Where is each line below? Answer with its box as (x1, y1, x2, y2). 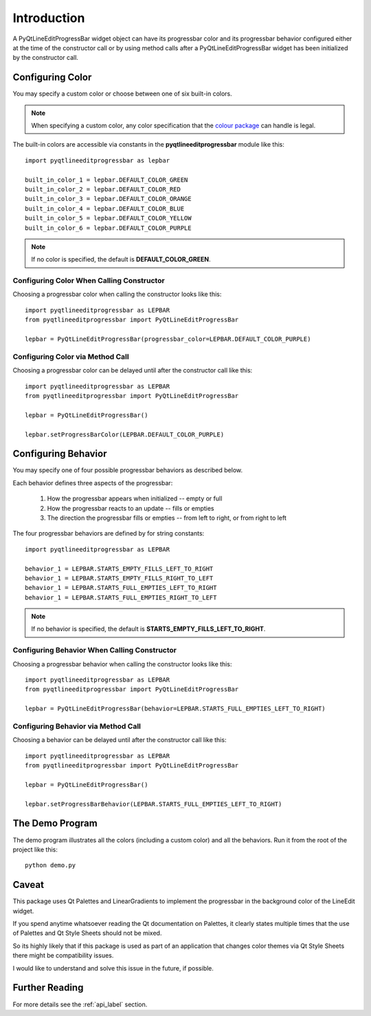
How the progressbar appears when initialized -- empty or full (47, 494, 223, 502)
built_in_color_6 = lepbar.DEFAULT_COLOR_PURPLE (25, 224, 192, 232)
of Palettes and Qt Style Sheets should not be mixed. (12, 929, 162, 938)
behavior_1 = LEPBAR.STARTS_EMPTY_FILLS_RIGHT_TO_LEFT (25, 574, 214, 582)
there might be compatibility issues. (12, 951, 114, 960)
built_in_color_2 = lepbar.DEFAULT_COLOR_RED (25, 185, 181, 193)
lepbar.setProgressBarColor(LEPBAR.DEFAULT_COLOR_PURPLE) (25, 430, 225, 438)
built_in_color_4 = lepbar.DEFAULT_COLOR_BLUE (25, 204, 185, 213)
